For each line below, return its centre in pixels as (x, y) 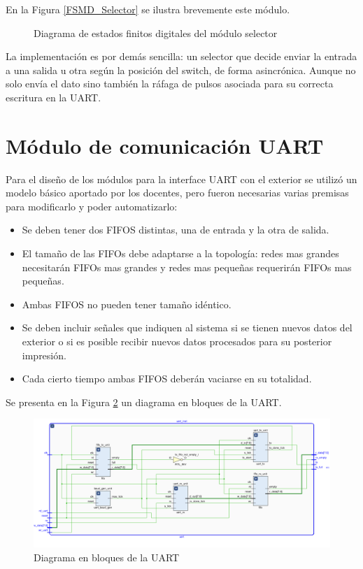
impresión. (44, 355)
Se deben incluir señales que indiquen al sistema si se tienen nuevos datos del (187, 327)
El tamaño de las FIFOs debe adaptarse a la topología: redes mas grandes (180, 253)
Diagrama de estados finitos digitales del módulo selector (156, 33)
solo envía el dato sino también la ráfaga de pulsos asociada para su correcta (170, 84)
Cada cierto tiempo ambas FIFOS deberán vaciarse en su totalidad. (167, 379)
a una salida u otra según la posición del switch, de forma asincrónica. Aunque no (181, 70)
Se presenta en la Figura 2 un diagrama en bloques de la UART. (144, 402)
